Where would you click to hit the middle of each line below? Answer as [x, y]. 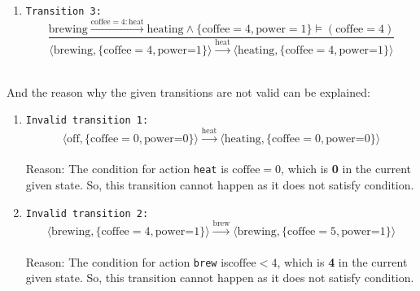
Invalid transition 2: [87, 213]
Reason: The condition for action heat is [127, 169]
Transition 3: [63, 11]
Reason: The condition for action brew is [127, 261]
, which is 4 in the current [342, 261]
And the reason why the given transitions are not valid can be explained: [188, 91]
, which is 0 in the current [346, 169]
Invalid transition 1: [87, 121]
